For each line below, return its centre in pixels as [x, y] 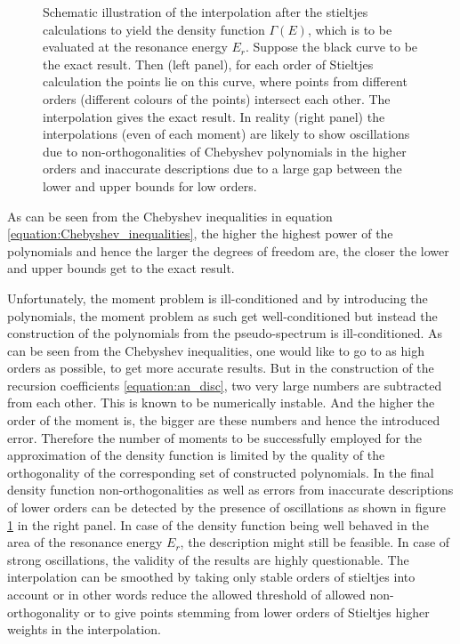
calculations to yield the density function [154, 29]
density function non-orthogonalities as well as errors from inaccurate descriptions [230, 490]
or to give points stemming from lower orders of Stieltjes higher [257, 612]
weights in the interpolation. [84, 629]
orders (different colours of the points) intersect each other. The [217, 98]
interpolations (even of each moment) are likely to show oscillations [226, 134]
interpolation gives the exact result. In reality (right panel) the [214, 116]
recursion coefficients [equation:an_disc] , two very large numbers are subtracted [225, 385]
